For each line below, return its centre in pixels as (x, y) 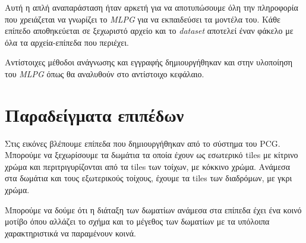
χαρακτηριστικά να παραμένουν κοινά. (70, 233)
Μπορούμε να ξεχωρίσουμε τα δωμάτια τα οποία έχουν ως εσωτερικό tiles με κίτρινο (152, 155)
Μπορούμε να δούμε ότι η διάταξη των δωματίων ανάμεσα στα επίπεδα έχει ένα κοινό (153, 209)
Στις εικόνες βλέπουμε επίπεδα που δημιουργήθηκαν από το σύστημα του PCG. (143, 143)
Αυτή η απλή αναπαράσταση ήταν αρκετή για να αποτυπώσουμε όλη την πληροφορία (152, 7)
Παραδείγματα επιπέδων (94, 114)
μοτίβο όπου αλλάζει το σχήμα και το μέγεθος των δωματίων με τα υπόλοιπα (137, 221)
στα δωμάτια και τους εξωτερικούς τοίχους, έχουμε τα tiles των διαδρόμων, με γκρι (149, 178)
